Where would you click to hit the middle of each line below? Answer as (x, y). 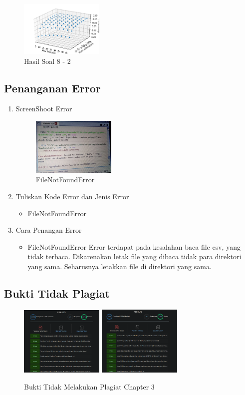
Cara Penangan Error (49, 230)
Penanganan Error (52, 88)
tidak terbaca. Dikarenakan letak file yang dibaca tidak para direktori (134, 256)
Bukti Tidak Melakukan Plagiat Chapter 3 (89, 387)
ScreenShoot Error (44, 109)
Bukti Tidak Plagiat (57, 293)
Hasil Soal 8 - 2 (47, 61)
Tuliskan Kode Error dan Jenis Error (72, 197)
